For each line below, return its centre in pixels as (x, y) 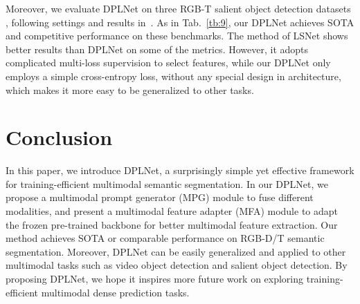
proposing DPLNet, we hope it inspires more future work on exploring (155, 279)
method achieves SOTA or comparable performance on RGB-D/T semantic (165, 238)
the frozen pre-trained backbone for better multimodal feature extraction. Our (172, 224)
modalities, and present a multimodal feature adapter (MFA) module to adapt (172, 211)
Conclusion (59, 137)
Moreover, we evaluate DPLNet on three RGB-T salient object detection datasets (178, 8)
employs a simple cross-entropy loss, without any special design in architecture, (173, 76)
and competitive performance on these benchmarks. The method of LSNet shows (177, 36)
